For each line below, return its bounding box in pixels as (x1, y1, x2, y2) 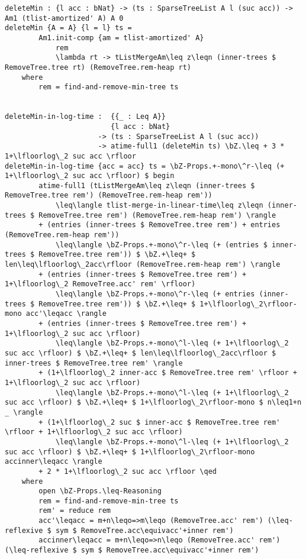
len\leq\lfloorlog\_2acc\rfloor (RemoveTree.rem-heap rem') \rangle (5, 260, 281, 269)
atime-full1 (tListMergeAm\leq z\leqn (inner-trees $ (38, 181, 255, 190)
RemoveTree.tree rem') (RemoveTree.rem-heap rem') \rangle (38, 211, 276, 219)
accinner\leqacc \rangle (5, 457, 102, 466)
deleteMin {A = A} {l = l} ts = (5, 24, 132, 33)
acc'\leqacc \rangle (25, 309, 107, 318)
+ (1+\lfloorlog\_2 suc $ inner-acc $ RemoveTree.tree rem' (38, 418, 281, 426)
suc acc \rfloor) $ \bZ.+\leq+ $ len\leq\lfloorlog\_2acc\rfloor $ (5, 348, 276, 357)
